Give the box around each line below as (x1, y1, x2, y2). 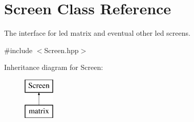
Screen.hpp (44, 44, 79, 55)
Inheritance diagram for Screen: (4, 62, 103, 72)
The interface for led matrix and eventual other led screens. (4, 28, 190, 38)
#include (4, 44, 33, 55)
